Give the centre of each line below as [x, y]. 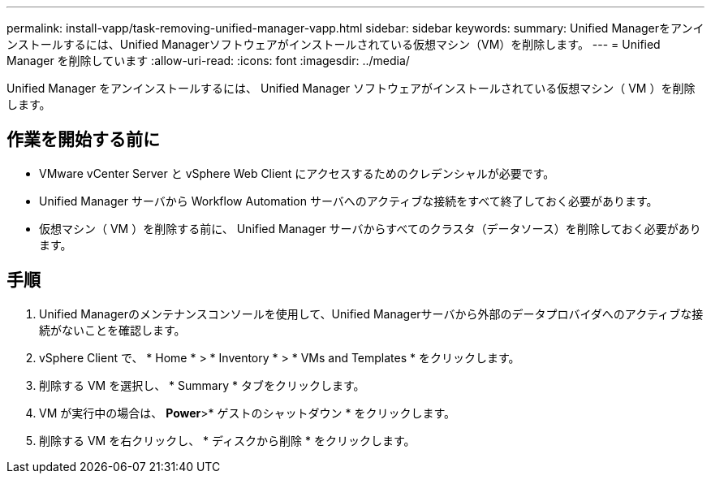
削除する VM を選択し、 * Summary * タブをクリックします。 [202, 385]
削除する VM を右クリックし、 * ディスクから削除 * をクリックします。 [227, 440]
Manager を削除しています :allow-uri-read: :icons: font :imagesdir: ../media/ [208, 61]
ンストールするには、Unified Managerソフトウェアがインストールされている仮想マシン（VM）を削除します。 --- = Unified [334, 44]
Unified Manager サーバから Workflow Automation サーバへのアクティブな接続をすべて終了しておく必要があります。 [349, 201]
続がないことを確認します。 [112, 330]
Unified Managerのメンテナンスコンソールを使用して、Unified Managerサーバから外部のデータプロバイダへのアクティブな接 [371, 314]
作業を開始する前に [83, 140]
